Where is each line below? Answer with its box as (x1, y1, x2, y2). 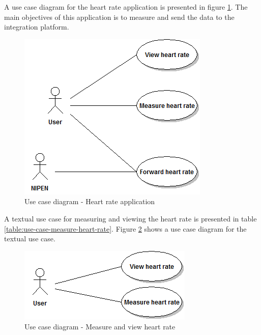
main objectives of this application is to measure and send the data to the (4, 11, 235, 22)
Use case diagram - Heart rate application (24, 196, 155, 207)
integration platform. (4, 21, 69, 32)
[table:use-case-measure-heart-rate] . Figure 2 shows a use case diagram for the (4, 223, 247, 234)
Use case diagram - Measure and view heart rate (24, 321, 176, 332)
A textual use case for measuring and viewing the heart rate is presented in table (4, 213, 257, 224)
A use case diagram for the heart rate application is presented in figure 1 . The (4, 2, 248, 12)
